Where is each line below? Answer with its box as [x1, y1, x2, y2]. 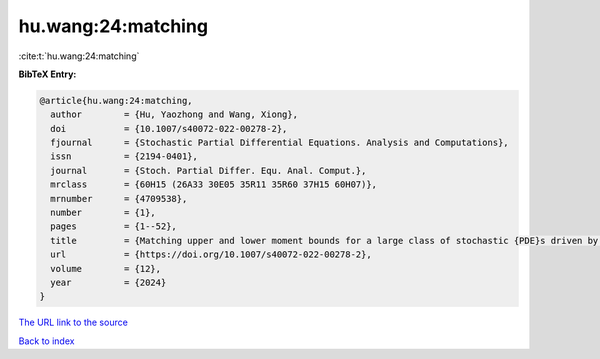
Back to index [18, 335, 75, 347]
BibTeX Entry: [18, 68, 77, 80]
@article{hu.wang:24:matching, [39, 95, 194, 106]
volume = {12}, [50, 263, 162, 274]
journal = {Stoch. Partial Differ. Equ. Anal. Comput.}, [50, 165, 367, 176]
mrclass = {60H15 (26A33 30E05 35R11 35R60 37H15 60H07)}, [50, 179, 378, 190]
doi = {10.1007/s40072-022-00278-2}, [50, 123, 288, 134]
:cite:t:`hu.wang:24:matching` [18, 50, 140, 62]
